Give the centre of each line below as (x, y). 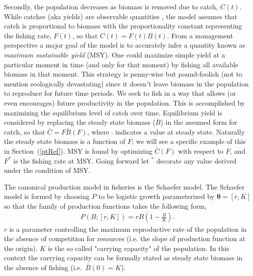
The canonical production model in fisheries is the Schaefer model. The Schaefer (124, 186)
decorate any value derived (196, 160)
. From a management (200, 35)
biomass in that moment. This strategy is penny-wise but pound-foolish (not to (123, 74)
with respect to (201, 151)
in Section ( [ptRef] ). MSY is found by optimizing (78, 151)
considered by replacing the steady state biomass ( (80, 122)
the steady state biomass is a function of (65, 141)
